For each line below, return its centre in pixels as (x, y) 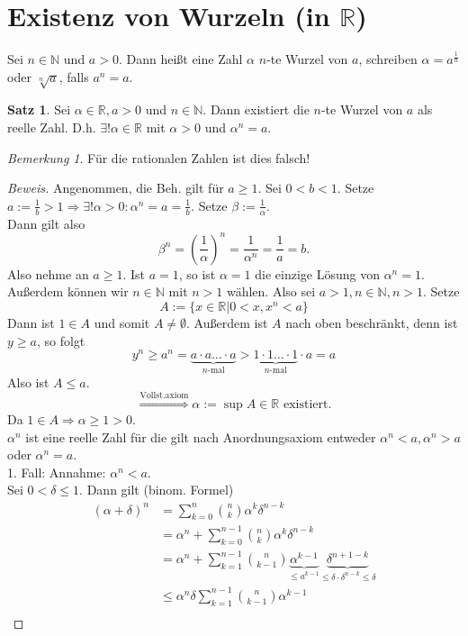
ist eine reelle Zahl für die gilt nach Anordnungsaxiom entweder (201, 436)
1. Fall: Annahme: (57, 472)
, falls (74, 76)
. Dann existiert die (256, 109)
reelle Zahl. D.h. (52, 127)
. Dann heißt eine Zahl (180, 59)
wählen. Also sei (271, 291)
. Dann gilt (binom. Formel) (157, 490)
